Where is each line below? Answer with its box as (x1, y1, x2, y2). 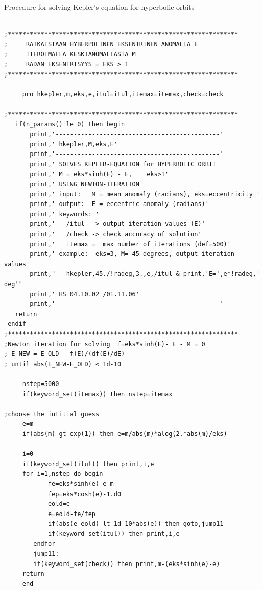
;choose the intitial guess (4, 410, 100, 418)
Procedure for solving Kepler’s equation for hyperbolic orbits (4, 2, 195, 12)
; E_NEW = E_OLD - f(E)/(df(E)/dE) (4, 350, 125, 358)
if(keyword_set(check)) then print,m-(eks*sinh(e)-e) (33, 560, 220, 568)
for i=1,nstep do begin (22, 470, 103, 478)
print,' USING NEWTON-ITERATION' (30, 181, 144, 188)
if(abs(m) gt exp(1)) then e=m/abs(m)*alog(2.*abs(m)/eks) (22, 430, 227, 438)
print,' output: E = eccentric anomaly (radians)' (30, 200, 209, 208)
